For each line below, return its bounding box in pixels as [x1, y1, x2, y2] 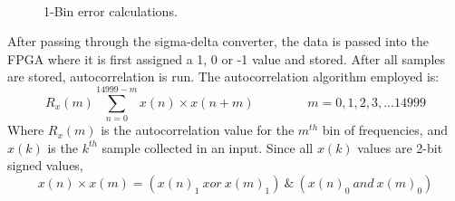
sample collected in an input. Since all [102, 138, 314, 157]
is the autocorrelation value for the [101, 120, 295, 139]
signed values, [7, 156, 83, 175]
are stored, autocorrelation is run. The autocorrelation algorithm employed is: [7, 67, 440, 86]
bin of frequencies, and [322, 120, 448, 139]
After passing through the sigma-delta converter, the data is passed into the [7, 32, 429, 51]
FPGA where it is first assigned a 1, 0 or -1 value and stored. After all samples [7, 49, 446, 68]
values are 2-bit [357, 138, 443, 157]
